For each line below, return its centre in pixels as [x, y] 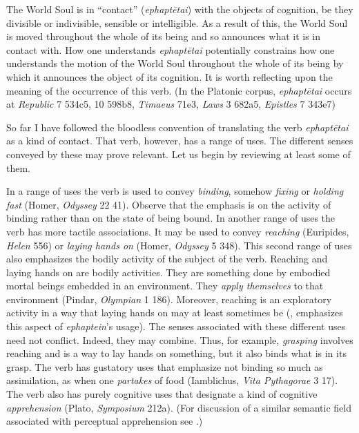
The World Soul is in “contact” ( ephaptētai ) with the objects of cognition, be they [180, 9]
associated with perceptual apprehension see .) [105, 421]
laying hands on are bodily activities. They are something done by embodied [168, 272]
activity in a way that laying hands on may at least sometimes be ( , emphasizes [175, 312]
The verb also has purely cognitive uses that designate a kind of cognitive [162, 394]
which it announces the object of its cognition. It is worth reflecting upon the [169, 76]
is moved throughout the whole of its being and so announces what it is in [164, 36]
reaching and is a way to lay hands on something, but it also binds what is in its [176, 353]
